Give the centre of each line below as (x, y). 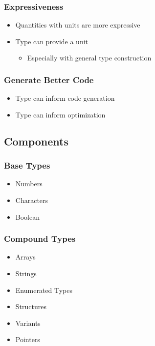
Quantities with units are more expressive (78, 25)
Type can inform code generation (65, 98)
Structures (31, 306)
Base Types (27, 165)
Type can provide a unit (52, 41)
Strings (26, 273)
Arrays (25, 257)
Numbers (29, 184)
